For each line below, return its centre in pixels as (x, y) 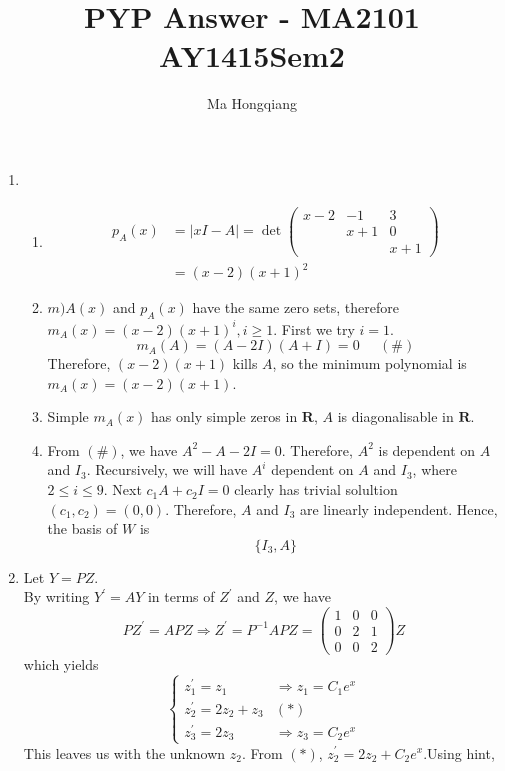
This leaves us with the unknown (124, 752)
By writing (56, 596)
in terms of (181, 596)
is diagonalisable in (395, 416)
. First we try (314, 328)
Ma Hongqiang (252, 103)
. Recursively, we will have (167, 469)
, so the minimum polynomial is (369, 363)
